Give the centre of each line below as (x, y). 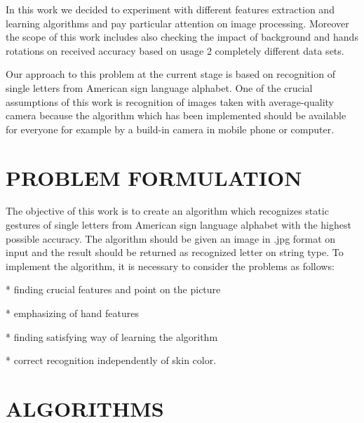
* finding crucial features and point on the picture (113, 289)
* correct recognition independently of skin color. (111, 360)
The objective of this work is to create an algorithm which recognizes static (167, 211)
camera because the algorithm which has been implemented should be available (176, 115)
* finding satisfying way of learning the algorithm (112, 336)
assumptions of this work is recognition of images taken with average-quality (170, 101)
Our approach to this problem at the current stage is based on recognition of (170, 74)
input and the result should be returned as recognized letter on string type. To (175, 252)
